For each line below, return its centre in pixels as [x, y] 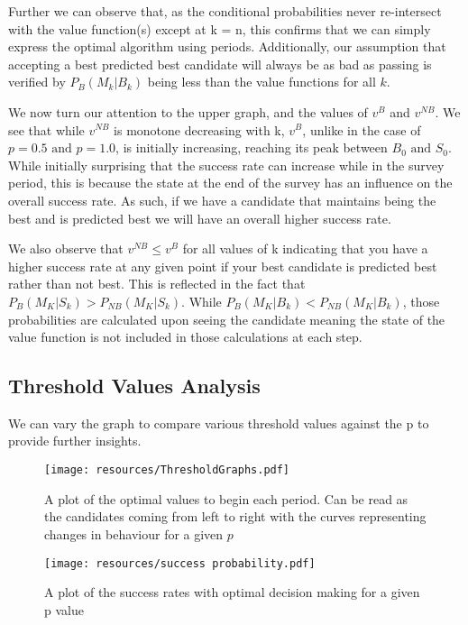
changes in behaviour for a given [134, 533]
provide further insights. [75, 441]
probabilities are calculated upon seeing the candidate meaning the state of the [227, 319]
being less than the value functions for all [262, 82]
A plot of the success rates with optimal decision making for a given [232, 592]
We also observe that [66, 248]
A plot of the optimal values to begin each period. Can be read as [226, 498]
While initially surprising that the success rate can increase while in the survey [226, 165]
